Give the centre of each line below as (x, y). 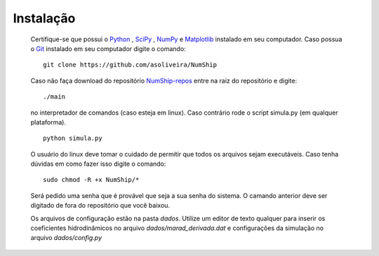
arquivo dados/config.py (66, 238)
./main (54, 97)
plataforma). (48, 122)
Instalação (44, 18)
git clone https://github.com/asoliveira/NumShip (130, 65)
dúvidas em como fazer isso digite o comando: (98, 164)
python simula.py (73, 138)
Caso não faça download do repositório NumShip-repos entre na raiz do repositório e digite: (164, 80)
